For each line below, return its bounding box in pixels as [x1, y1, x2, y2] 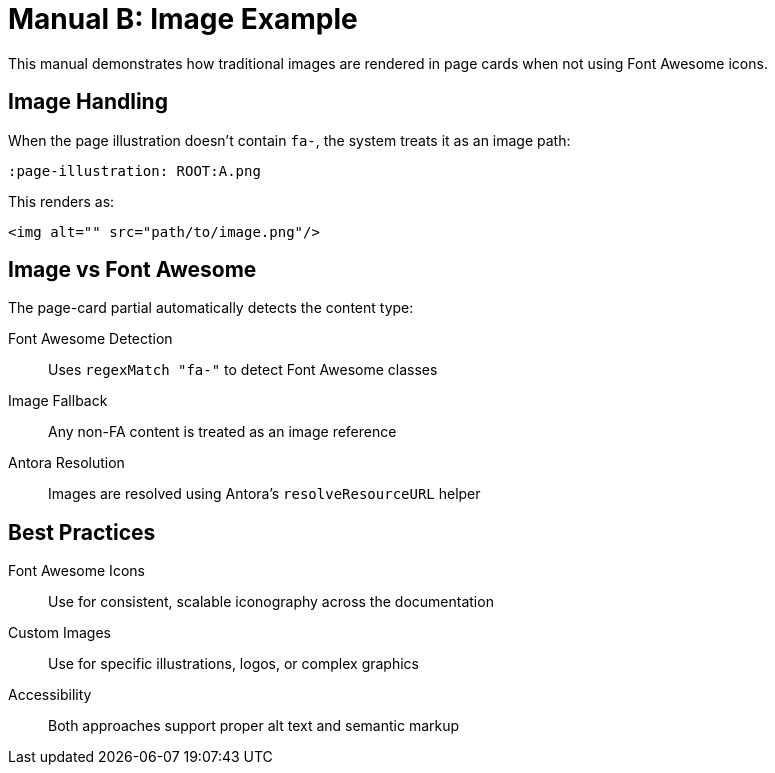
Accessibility [8, 686, 92, 704]
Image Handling [8, 89, 168, 115]
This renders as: [8, 192, 115, 210]
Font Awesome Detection [8, 330, 173, 348]
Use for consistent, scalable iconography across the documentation [48, 593, 494, 611]
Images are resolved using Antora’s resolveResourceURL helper [48, 485, 481, 503]
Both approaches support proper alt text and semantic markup [48, 717, 460, 735]
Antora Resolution [8, 454, 125, 472]
